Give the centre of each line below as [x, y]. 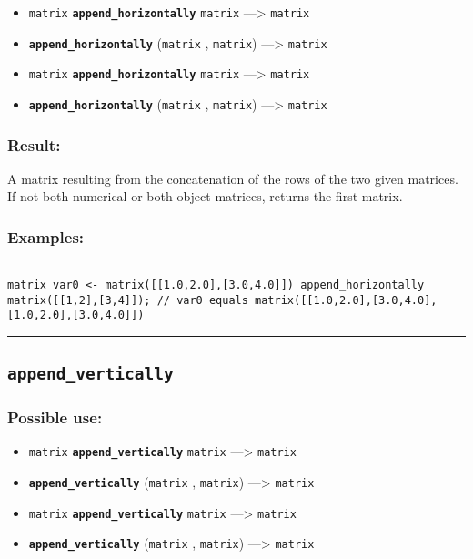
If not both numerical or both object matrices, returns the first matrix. [205, 196]
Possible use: [55, 417]
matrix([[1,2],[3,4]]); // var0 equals [128, 300]
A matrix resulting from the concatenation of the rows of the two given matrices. [233, 178]
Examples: [46, 236]
